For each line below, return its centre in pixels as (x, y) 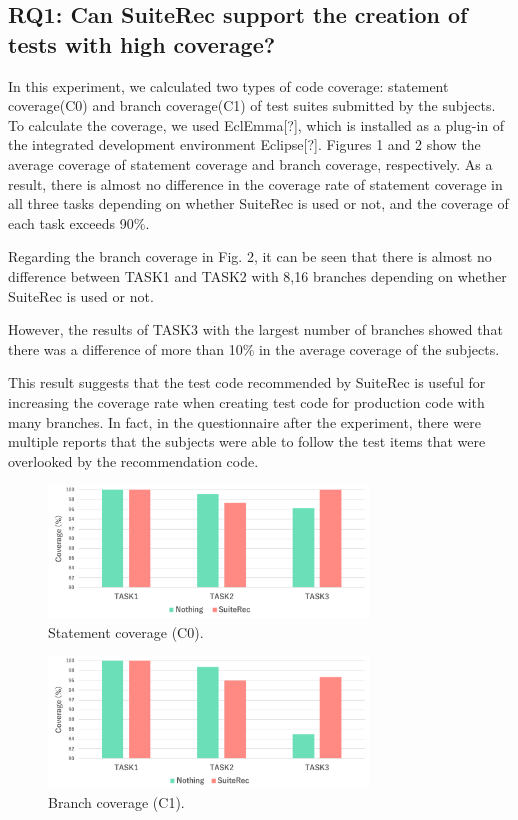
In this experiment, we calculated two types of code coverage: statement (228, 85)
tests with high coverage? (142, 43)
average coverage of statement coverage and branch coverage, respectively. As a (250, 163)
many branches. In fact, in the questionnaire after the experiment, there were (244, 421)
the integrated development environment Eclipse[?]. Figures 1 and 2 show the (244, 144)
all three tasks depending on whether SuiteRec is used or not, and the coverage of (258, 203)
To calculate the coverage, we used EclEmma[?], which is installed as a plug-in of (256, 124)
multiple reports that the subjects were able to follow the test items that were (247, 441)
